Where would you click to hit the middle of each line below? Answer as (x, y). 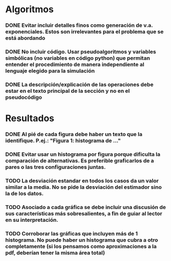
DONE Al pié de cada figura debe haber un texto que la (74, 135)
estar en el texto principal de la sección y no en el (68, 91)
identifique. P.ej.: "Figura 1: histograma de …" (63, 141)
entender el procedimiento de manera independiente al (75, 65)
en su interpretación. (32, 220)
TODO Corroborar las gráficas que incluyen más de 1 (71, 233)
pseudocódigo (24, 97)
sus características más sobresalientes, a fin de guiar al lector (84, 214)
